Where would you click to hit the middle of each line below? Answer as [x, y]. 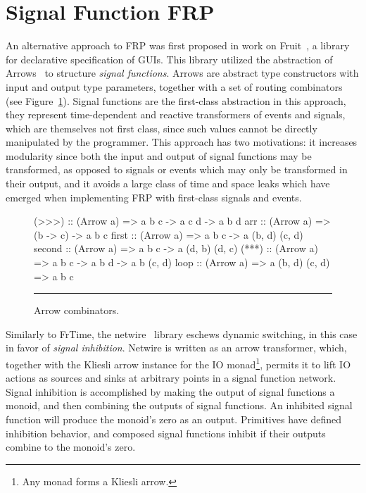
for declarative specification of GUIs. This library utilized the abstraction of [169, 59]
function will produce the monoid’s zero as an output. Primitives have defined [173, 419]
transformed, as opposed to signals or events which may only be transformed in [177, 169]
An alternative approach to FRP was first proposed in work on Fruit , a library [178, 45]
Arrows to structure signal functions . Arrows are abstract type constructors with [182, 73]
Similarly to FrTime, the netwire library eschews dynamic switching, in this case [182, 333]
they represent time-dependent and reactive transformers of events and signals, [176, 114]
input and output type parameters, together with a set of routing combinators [174, 86]
